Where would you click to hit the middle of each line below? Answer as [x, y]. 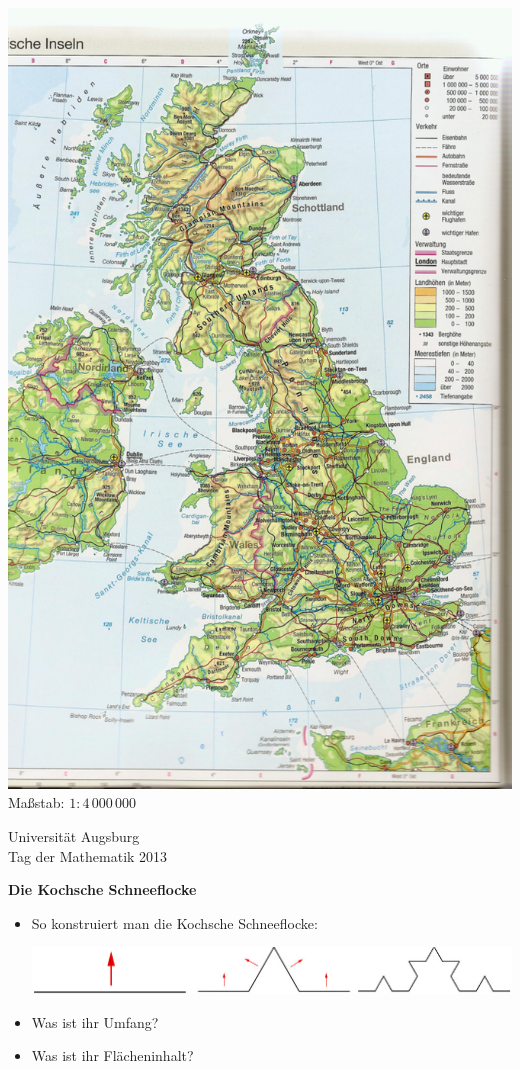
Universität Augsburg [74, 835]
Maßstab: [36, 802]
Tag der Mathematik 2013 [88, 855]
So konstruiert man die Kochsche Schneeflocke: [174, 922]
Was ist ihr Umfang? [95, 1021]
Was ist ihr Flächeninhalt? [112, 1055]
